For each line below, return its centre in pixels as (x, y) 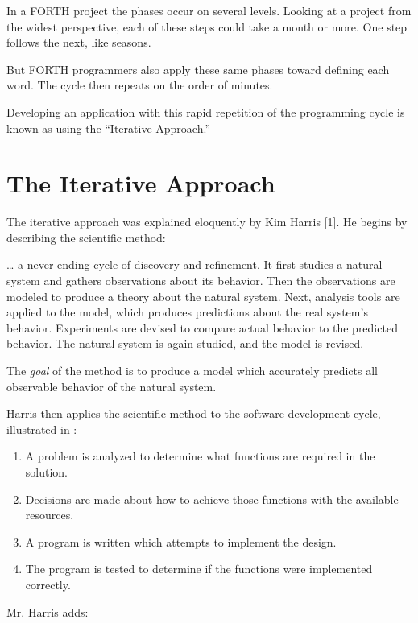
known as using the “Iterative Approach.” (109, 128)
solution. (47, 472)
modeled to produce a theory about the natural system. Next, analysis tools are (203, 296)
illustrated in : (42, 429)
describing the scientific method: (86, 237)
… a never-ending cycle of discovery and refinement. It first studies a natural (195, 264)
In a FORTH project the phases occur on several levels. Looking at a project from (209, 10)
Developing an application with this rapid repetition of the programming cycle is (206, 111)
